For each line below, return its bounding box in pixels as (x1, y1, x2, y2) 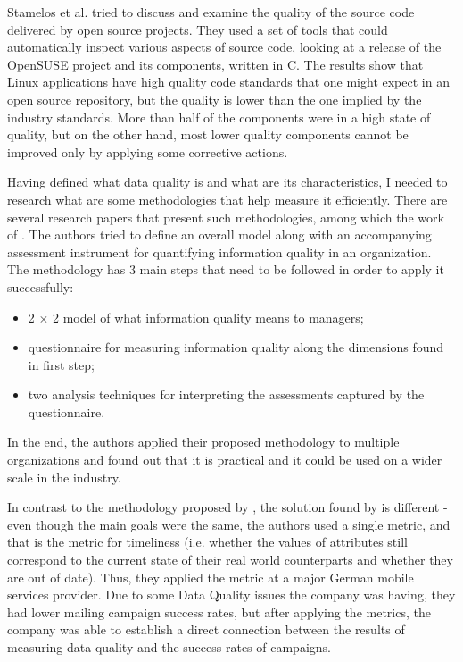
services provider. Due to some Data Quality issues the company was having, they (7, 585, 456, 604)
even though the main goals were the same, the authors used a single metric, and (7, 515, 451, 533)
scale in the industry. (7, 467, 121, 486)
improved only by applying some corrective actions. (7, 142, 288, 161)
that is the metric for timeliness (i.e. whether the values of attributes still (7, 532, 408, 551)
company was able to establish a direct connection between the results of (7, 620, 405, 639)
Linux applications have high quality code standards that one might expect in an (7, 72, 450, 91)
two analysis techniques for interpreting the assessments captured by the (28, 385, 425, 404)
